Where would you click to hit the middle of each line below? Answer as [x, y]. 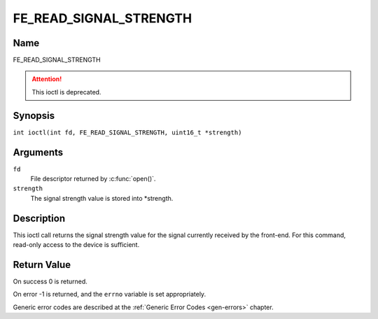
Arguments [38, 152]
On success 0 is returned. [50, 282]
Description [39, 218]
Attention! [47, 79]
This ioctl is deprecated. [66, 92]
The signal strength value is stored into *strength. [102, 198]
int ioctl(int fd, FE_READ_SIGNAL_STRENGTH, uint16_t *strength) [127, 132]
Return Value [42, 265]
